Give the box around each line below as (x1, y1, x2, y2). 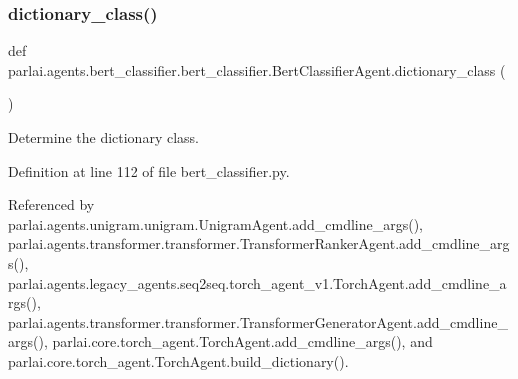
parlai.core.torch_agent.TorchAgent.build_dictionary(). (8, 350, 349, 371)
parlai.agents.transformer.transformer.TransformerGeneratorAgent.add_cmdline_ (8, 311, 508, 332)
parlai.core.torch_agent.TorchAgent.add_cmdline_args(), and (52, 331, 433, 352)
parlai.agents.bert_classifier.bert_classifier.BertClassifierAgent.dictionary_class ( (8, 59, 506, 80)
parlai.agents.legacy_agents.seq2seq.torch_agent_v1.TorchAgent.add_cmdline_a (8, 272, 507, 293)
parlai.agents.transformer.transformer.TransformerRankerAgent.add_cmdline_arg (8, 233, 510, 254)
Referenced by (8, 194, 95, 215)
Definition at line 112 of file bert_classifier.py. (8, 160, 290, 181)
